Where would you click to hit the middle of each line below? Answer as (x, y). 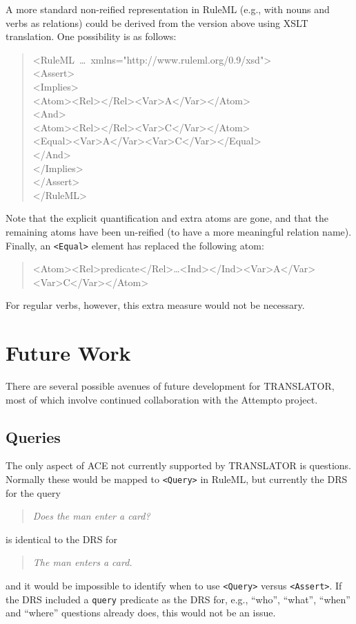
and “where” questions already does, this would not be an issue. (141, 613)
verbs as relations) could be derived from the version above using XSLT (157, 22)
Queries (33, 436)
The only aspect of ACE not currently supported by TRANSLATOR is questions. (179, 465)
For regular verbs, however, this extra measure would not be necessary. (155, 305)
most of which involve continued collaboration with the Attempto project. (162, 399)
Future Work (68, 353)
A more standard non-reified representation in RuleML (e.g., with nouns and (168, 9)
